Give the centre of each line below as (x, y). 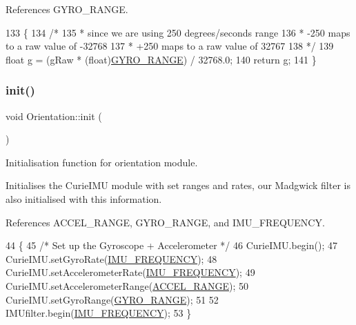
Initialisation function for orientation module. (102, 162)
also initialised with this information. (84, 198)
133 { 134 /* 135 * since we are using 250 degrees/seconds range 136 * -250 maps (178, 32)
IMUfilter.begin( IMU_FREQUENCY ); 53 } (99, 313)
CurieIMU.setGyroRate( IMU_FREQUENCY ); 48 (111, 258)
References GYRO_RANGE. (67, 9)
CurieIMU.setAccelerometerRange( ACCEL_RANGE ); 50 (127, 285)
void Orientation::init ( (54, 116)
